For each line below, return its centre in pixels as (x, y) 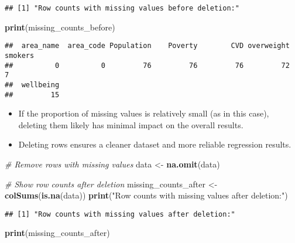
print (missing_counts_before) (60, 27)
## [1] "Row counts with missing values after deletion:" (120, 214)
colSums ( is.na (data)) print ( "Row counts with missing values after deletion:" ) (146, 195)
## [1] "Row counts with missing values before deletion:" (122, 8)
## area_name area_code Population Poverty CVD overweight (147, 46)
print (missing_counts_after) (57, 233)
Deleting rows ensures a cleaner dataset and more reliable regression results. (155, 144)
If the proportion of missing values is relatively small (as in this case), (144, 113)
